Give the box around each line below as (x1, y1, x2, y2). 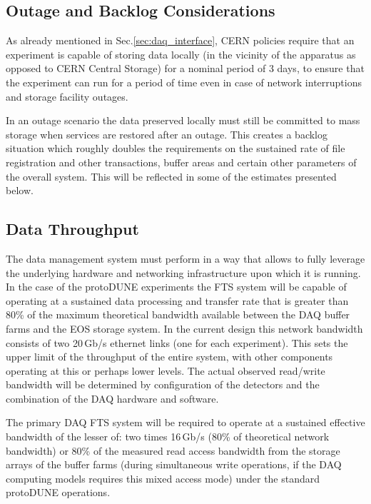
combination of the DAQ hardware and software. (6, 390, 219, 405)
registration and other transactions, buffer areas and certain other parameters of (6, 154, 357, 169)
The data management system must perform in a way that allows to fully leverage (6, 251, 365, 266)
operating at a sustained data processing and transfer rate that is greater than (6, 293, 349, 308)
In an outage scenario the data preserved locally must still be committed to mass (6, 113, 360, 128)
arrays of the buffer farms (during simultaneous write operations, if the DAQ (6, 457, 342, 472)
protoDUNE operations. (6, 485, 111, 500)
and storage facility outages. (6, 89, 128, 104)
